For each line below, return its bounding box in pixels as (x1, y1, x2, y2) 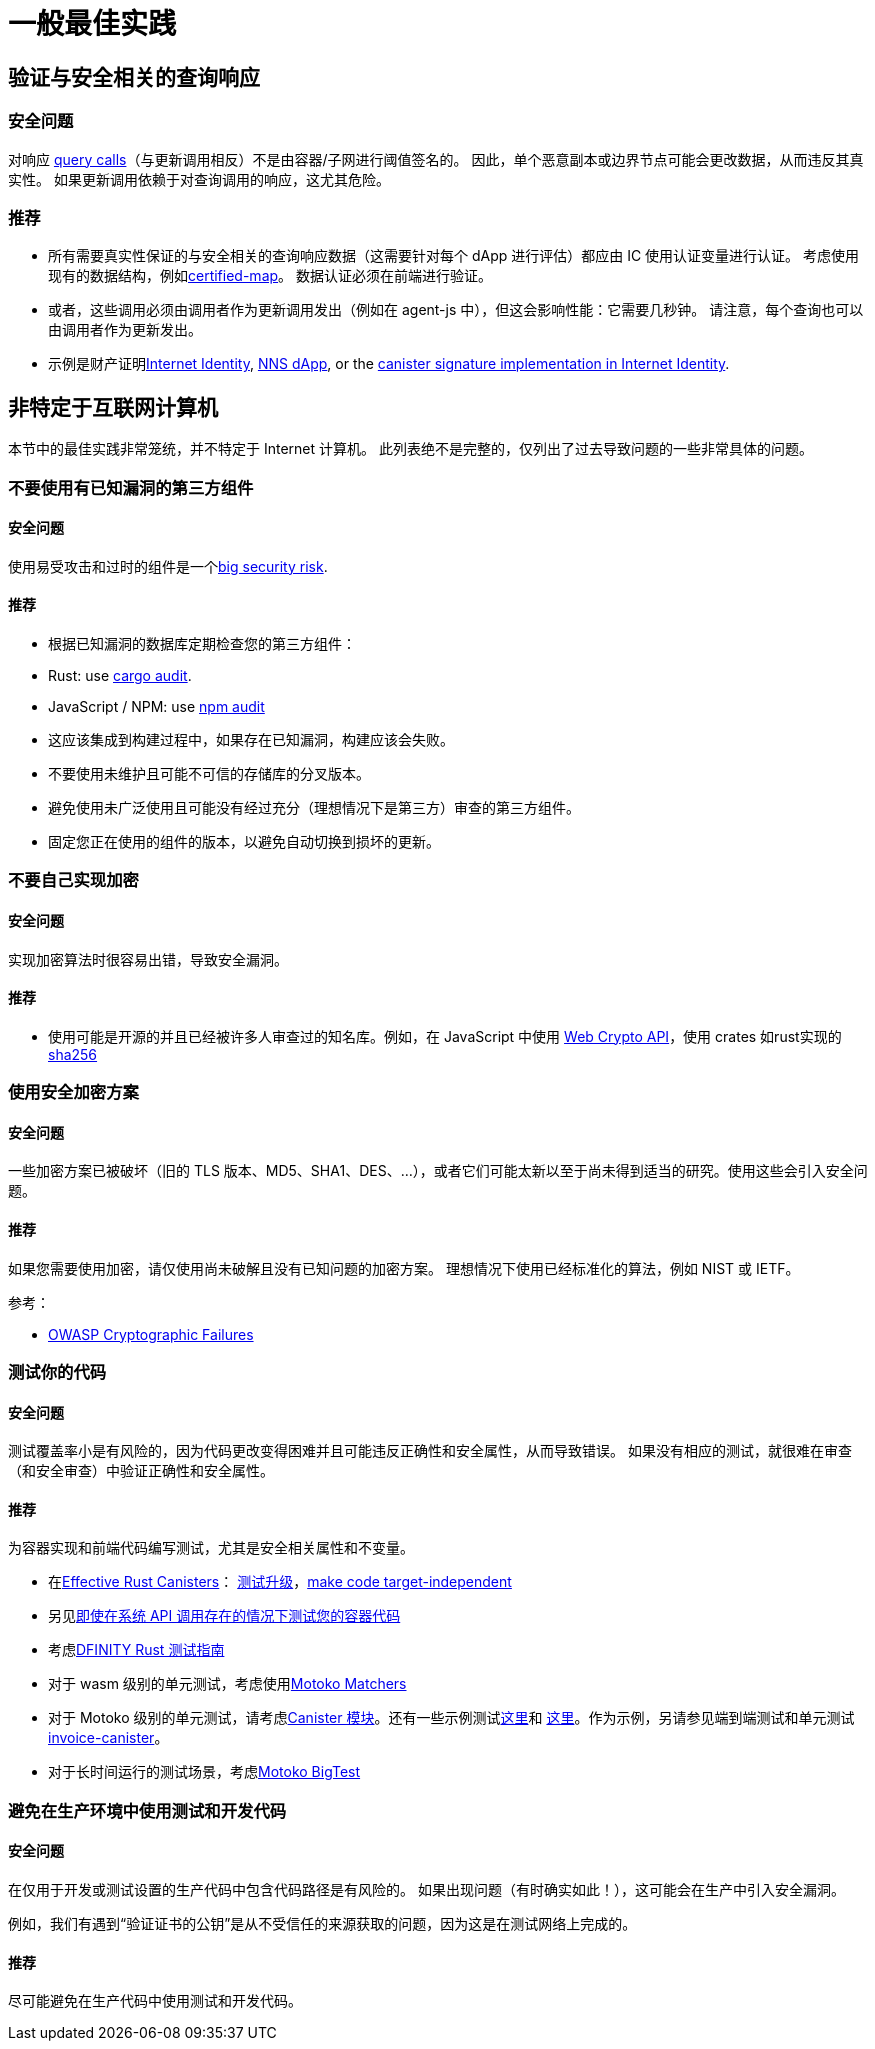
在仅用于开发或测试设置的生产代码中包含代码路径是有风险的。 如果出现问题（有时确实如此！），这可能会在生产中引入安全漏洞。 (8, 1880, 845, 1898)
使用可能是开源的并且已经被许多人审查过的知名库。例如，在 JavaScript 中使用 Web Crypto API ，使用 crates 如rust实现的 (48, 1027, 842, 1045)
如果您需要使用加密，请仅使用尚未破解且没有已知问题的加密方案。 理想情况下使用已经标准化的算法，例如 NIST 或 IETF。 (8, 1259, 800, 1277)
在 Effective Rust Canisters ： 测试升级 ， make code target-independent (48, 1573, 512, 1591)
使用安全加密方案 (8, 1082, 139, 1103)
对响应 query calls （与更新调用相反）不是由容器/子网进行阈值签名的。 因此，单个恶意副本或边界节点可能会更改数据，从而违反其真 (8, 150, 864, 168)
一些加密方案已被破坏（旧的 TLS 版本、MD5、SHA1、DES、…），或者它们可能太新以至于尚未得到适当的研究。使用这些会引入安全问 (8, 1162, 868, 1180)
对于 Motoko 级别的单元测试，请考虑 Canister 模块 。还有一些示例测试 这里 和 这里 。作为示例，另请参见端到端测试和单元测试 (48, 1709, 855, 1727)
